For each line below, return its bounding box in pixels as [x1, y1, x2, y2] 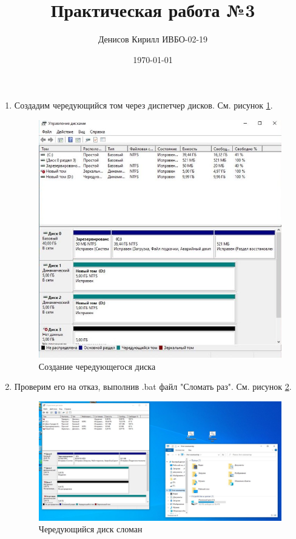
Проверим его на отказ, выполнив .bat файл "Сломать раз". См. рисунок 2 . [14, 380, 292, 393]
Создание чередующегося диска [38, 360, 156, 372]
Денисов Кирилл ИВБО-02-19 [98, 33, 208, 45]
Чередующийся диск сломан [38, 523, 143, 535]
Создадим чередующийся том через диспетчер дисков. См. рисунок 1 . [14, 99, 273, 112]
